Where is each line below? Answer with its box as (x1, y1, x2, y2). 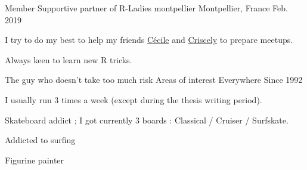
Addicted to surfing (5, 134, 76, 146)
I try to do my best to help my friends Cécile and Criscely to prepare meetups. (5, 33, 293, 46)
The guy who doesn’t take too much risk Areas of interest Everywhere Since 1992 (5, 73, 303, 86)
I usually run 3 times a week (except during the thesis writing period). (5, 93, 262, 106)
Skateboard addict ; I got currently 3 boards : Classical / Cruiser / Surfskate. (5, 113, 289, 126)
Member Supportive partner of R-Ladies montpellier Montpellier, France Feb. (5, 2, 288, 14)
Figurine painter (5, 153, 64, 166)
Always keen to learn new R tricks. (5, 53, 132, 66)
